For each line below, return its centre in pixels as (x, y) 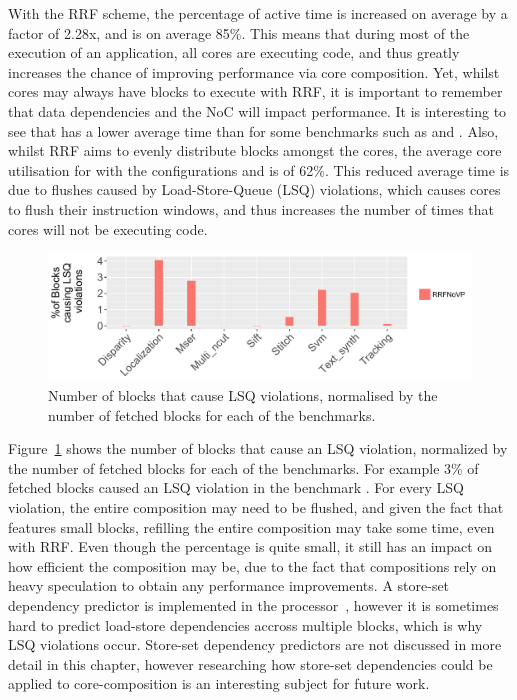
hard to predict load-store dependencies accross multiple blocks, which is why (245, 624)
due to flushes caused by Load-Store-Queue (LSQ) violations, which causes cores (254, 189)
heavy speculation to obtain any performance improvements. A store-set (229, 585)
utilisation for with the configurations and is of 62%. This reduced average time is (259, 169)
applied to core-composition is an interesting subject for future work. (219, 683)
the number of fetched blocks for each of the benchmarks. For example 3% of (243, 467)
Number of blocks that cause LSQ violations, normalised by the (243, 395)
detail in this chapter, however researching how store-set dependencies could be (250, 663)
